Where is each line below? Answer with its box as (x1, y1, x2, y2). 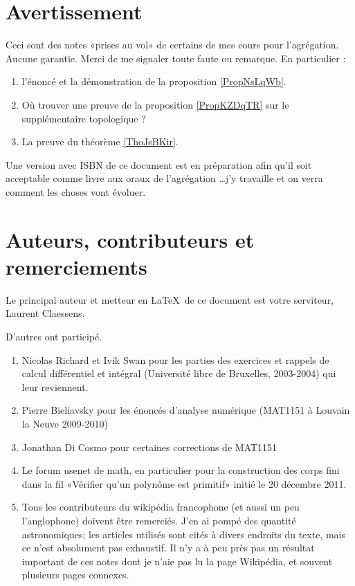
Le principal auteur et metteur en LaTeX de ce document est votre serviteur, (6, 292, 334, 306)
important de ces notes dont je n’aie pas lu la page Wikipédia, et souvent (21, 553, 333, 568)
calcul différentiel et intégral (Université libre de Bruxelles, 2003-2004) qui (21, 366, 336, 381)
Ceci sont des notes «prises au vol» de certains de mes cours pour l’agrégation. (6, 37, 339, 52)
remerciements (6, 252, 147, 280)
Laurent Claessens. (6, 306, 85, 320)
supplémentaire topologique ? (21, 111, 146, 125)
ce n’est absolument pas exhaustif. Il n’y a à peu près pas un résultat (21, 540, 315, 555)
